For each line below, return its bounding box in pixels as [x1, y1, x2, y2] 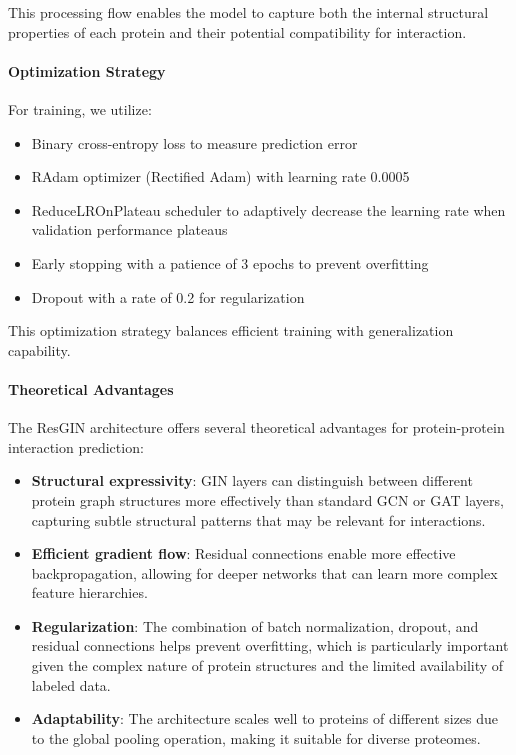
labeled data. [31, 674, 111, 695]
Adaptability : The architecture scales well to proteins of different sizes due [31, 708, 499, 729]
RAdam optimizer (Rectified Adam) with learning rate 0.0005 [31, 166, 410, 187]
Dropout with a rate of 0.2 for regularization [31, 286, 305, 307]
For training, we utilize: [8, 98, 152, 119]
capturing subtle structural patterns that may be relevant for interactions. [31, 509, 486, 530]
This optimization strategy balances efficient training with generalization [8, 320, 454, 341]
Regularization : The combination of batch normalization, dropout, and [31, 615, 479, 636]
